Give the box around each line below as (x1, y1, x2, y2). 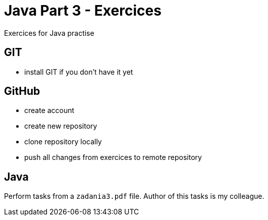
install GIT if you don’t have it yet (24, 67, 133, 76)
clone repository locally (24, 137, 102, 146)
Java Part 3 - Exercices (4, 2, 162, 19)
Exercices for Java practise (4, 28, 94, 37)
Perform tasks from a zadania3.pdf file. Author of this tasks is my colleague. (4, 192, 264, 201)
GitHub (4, 85, 40, 98)
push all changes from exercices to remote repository (24, 153, 202, 162)
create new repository (24, 122, 97, 131)
